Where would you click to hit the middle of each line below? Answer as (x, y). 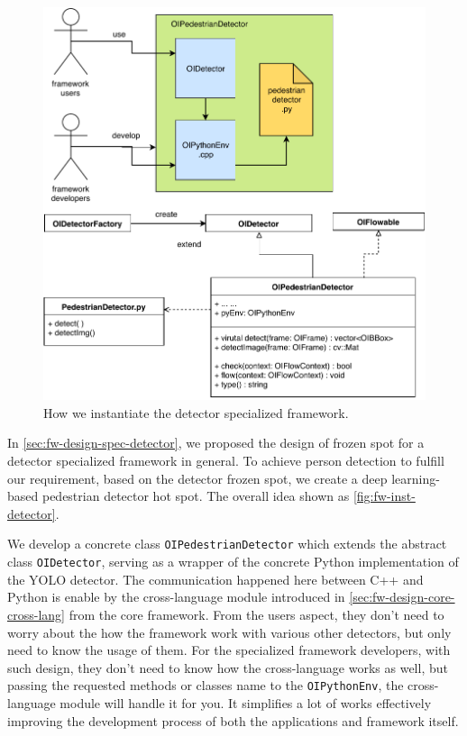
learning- (416, 478)
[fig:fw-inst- (384, 496)
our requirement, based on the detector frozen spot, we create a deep (197, 478)
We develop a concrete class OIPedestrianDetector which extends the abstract (227, 544)
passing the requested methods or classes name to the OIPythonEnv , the (206, 685)
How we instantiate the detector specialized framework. (196, 412)
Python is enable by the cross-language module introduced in (176, 597)
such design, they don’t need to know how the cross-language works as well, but (228, 667)
